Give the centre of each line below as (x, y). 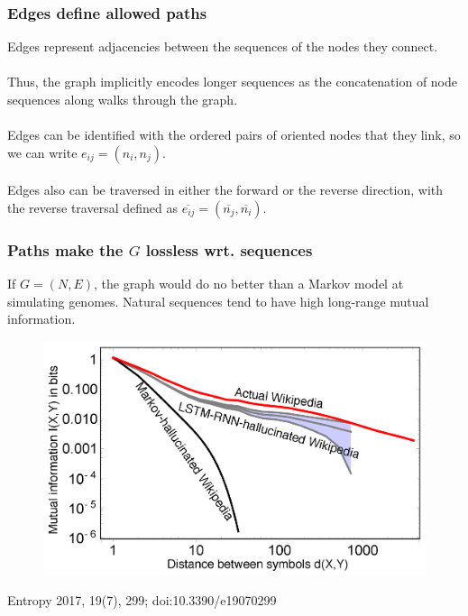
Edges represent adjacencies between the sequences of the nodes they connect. (223, 46)
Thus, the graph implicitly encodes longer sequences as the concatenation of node (232, 82)
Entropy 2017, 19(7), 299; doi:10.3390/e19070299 (142, 599)
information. (41, 319)
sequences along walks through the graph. (123, 99)
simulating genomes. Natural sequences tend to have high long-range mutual (218, 301)
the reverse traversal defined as (92, 207)
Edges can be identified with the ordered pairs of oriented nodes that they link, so (234, 135)
